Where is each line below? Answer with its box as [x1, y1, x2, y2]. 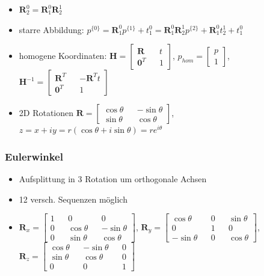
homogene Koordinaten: [19, 49, 107, 62]
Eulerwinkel [5, 149, 63, 164]
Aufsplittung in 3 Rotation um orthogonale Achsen [19, 173, 207, 185]
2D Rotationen [19, 106, 74, 119]
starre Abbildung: [19, 23, 84, 35]
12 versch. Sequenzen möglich [19, 192, 127, 205]
